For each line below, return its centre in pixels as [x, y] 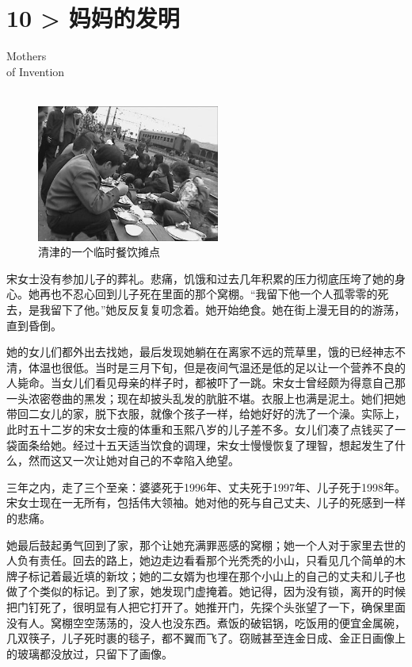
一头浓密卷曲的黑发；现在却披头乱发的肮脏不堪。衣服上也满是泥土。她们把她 [206, 398]
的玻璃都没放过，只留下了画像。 [90, 653]
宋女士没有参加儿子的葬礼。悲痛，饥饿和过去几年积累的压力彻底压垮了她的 [200, 278]
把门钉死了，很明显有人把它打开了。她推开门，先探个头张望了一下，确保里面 [206, 607]
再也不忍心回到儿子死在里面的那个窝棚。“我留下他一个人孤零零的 [208, 294]
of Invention [36, 71]
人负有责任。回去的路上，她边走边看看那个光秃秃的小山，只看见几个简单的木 [206, 560]
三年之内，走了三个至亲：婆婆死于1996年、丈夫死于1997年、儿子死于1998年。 [206, 487]
